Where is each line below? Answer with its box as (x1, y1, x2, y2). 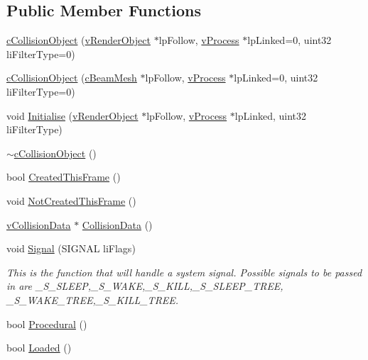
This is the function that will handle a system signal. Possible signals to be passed (6, 264, 362, 279)
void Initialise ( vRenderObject (6, 108, 139, 123)
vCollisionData (6, 217, 71, 232)
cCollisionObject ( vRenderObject (6, 33, 151, 47)
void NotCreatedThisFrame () (6, 193, 136, 208)
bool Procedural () (6, 316, 87, 331)
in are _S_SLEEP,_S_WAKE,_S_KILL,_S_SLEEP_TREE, (6, 279, 283, 293)
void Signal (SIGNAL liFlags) (6, 241, 136, 256)
